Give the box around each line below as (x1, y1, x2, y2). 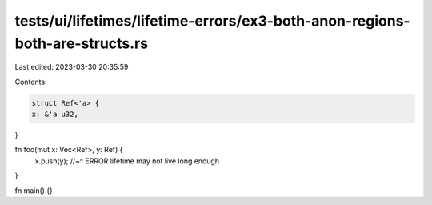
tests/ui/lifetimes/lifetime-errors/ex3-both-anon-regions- (14, 12, 411, 30)
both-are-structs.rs (14, 34, 148, 52)
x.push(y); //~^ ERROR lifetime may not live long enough (34, 156, 220, 166)
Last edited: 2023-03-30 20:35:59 (14, 62, 129, 72)
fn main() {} (14, 185, 54, 195)
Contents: (14, 77, 47, 86)
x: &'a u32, (31, 110, 79, 119)
